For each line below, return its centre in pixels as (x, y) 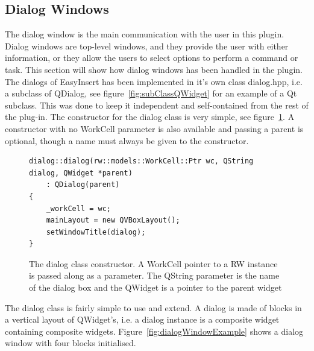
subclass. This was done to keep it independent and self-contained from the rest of (157, 105)
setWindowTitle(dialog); (96, 232)
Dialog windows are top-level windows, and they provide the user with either (147, 46)
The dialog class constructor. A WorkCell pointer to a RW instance (153, 263)
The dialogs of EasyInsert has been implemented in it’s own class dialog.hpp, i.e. (154, 81)
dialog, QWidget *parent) (81, 173)
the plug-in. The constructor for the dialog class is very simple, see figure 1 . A (150, 117)
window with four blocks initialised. (71, 343)
